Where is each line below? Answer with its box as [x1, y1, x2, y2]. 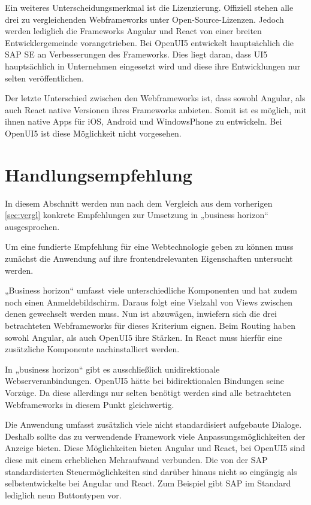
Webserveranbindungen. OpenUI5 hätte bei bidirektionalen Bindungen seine [5, 374, 285, 387]
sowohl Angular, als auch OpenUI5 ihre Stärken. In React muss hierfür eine [5, 331, 282, 343]
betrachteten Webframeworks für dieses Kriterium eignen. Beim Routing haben [5, 319, 296, 331]
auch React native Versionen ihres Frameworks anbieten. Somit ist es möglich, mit [5, 103, 307, 116]
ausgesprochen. [5, 220, 60, 232]
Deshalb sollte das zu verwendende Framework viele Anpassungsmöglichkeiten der [5, 430, 306, 442]
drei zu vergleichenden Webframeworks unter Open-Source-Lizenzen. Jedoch [5, 13, 284, 25]
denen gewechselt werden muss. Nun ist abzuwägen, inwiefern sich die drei [5, 307, 277, 320]
